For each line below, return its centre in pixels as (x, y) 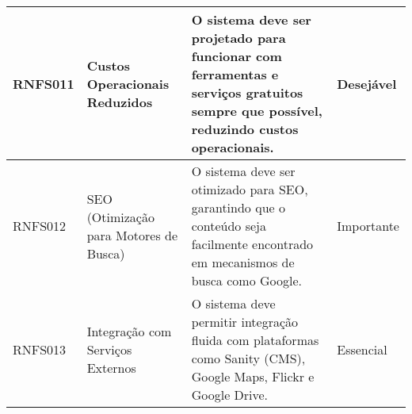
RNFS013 (40, 349)
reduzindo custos (245, 129)
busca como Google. (246, 280)
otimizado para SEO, (250, 189)
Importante (368, 226)
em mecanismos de (243, 262)
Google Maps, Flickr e (253, 376)
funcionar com (237, 56)
